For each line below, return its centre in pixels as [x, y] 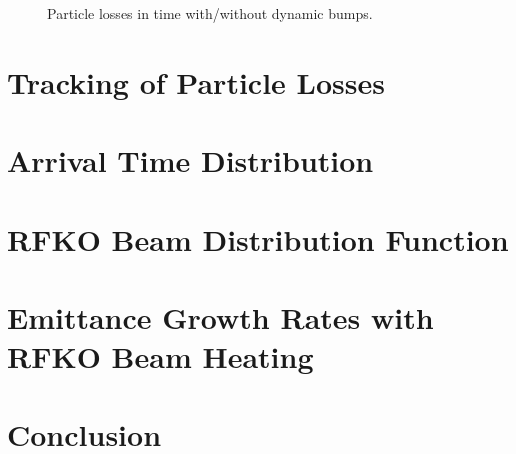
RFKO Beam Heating [160, 356]
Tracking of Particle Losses [196, 81]
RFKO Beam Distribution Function [258, 238]
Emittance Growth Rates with [220, 316]
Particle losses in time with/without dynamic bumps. [210, 13]
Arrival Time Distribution [190, 160]
